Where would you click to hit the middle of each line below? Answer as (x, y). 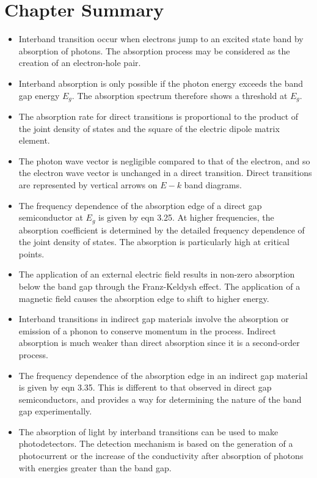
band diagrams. (213, 184)
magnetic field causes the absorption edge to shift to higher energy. (144, 298)
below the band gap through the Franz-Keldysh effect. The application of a (159, 286)
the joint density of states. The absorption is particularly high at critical (154, 242)
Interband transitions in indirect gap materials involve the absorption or (154, 319)
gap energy (39, 95)
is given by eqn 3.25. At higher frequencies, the (186, 217)
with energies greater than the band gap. (95, 467)
